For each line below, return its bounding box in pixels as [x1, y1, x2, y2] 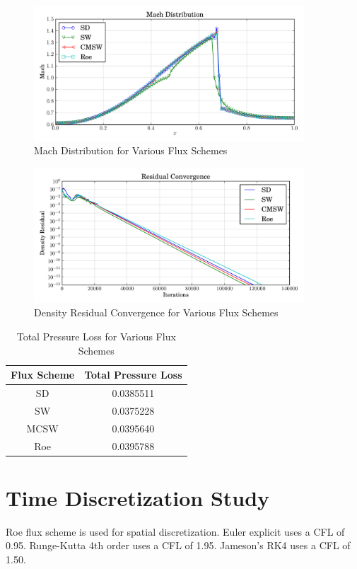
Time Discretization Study [6, 483, 270, 512]
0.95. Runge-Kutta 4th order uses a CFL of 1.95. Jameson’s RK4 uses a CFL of [6, 538, 351, 553]
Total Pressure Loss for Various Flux [16, 328, 176, 343]
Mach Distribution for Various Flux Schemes [34, 143, 228, 158]
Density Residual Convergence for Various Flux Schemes [34, 305, 279, 320]
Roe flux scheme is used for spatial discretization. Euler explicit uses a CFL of [6, 524, 345, 539]
